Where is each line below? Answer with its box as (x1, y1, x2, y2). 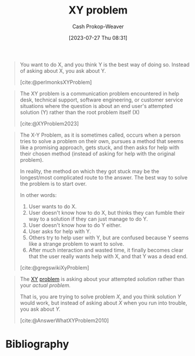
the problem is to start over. (19, 180, 87, 187)
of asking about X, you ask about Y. (19, 67, 106, 74)
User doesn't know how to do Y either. (28, 221, 122, 229)
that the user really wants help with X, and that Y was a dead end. (28, 253, 188, 260)
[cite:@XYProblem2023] (19, 120, 79, 127)
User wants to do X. (28, 203, 77, 210)
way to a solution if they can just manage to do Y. (28, 215, 148, 222)
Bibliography (5, 338, 69, 351)
